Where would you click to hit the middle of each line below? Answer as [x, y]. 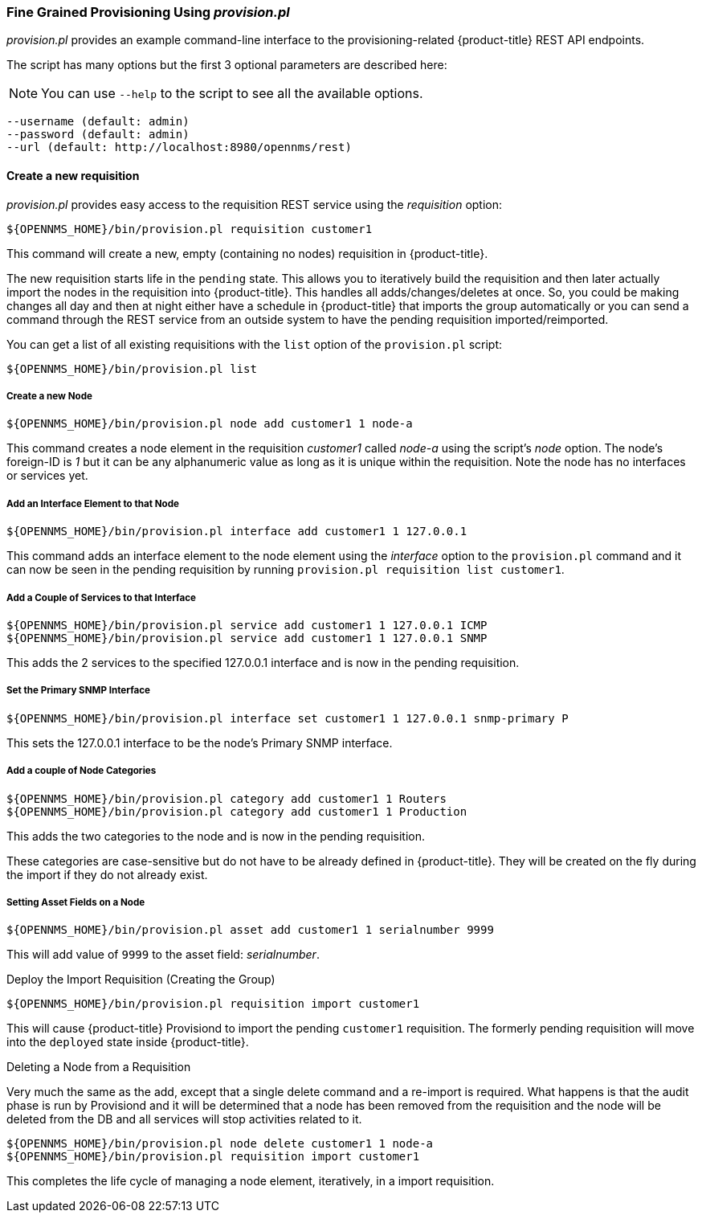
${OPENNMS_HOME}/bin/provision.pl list [132, 368]
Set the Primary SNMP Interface [79, 691]
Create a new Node [49, 396]
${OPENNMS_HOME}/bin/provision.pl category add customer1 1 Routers [227, 798]
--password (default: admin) [98, 135]
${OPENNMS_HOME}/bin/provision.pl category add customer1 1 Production [237, 811]
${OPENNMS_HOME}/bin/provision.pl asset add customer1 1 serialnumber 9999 [250, 930]
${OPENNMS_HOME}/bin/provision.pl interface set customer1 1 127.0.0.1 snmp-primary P [288, 718]
